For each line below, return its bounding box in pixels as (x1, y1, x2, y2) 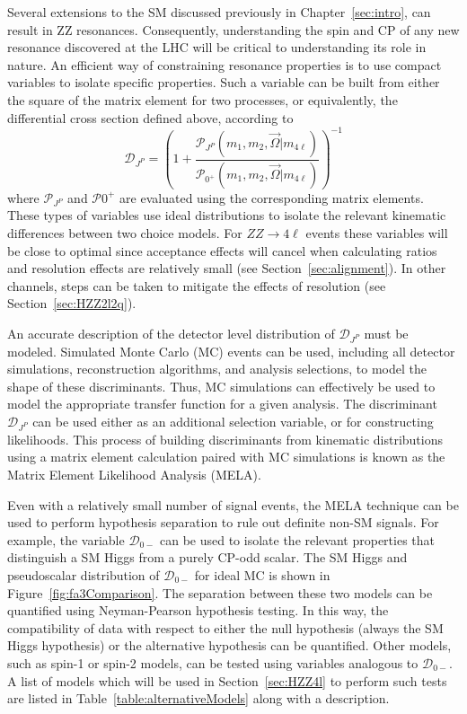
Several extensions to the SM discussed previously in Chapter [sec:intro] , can (7, 3, 431, 21)
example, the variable (7, 530, 125, 549)
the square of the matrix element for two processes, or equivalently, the (7, 90, 398, 109)
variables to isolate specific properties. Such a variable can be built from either (7, 73, 440, 92)
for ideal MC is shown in (194, 565, 330, 584)
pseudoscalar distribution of (7, 565, 160, 584)
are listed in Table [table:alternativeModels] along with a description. (7, 689, 390, 708)
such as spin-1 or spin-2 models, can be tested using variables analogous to (7, 653, 419, 672)
